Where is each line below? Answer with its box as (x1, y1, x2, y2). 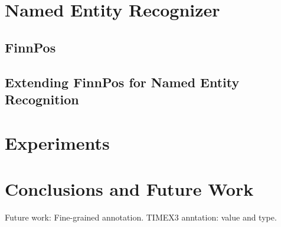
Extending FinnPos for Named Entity (5, 73, 240, 91)
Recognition (5, 90, 79, 108)
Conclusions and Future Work (5, 176, 254, 200)
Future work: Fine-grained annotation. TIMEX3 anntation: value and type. (5, 210, 277, 223)
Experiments (5, 130, 110, 154)
